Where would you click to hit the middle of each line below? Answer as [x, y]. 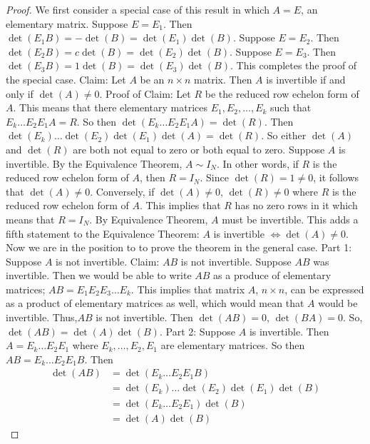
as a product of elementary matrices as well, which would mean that [155, 303]
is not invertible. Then [144, 317]
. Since [214, 177]
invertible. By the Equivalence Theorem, [94, 163]
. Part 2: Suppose [197, 331]
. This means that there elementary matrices [111, 107]
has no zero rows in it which [296, 205]
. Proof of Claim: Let [145, 93]
